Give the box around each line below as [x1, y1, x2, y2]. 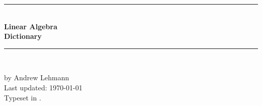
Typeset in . [4, 92, 41, 102]
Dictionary [4, 31, 42, 41]
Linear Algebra [4, 21, 57, 31]
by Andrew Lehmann [4, 72, 69, 83]
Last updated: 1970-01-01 [4, 82, 83, 92]
